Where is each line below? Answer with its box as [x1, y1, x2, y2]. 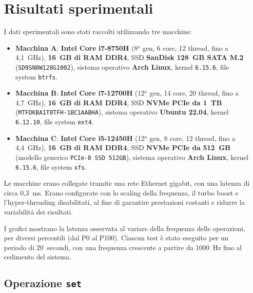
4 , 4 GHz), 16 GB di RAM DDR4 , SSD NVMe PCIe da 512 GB [15, 142, 231, 153]
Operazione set [4, 275, 82, 291]
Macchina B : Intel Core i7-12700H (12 [15, 88, 145, 98]
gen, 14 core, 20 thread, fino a [149, 88, 239, 98]
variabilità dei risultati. [4, 207, 73, 216]
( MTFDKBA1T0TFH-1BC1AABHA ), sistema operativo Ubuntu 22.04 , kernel [15, 107, 229, 117]
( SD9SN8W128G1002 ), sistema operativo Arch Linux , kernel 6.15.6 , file [15, 61, 229, 72]
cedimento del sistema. [4, 252, 72, 262]
